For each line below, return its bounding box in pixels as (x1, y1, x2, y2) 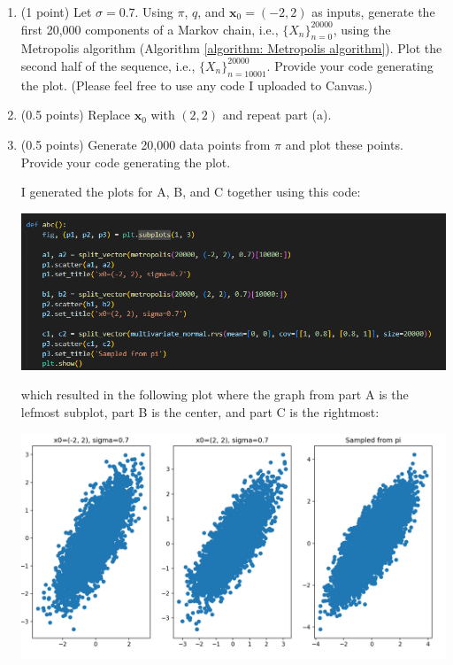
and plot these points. (285, 135, 403, 153)
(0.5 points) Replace (20, 105, 130, 124)
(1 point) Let (20, 3, 92, 20)
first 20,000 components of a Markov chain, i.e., (20, 19, 279, 38)
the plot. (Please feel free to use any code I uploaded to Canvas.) (20, 75, 372, 94)
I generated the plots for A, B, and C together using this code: (20, 182, 361, 201)
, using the (333, 19, 391, 38)
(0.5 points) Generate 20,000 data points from (20, 135, 271, 153)
